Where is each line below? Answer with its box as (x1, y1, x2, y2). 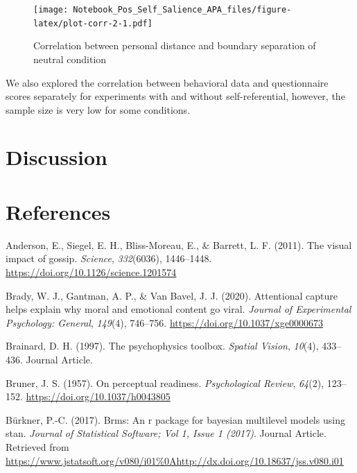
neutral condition (33, 51, 107, 66)
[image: (33, 5, 69, 15)
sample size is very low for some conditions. (6, 102, 191, 117)
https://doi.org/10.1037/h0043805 (26, 389, 171, 404)
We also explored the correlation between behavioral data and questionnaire (6, 75, 329, 89)
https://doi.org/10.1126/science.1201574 (6, 264, 177, 279)
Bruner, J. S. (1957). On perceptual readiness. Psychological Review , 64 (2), (6, 375, 324, 390)
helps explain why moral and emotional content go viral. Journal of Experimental (6, 302, 351, 316)
